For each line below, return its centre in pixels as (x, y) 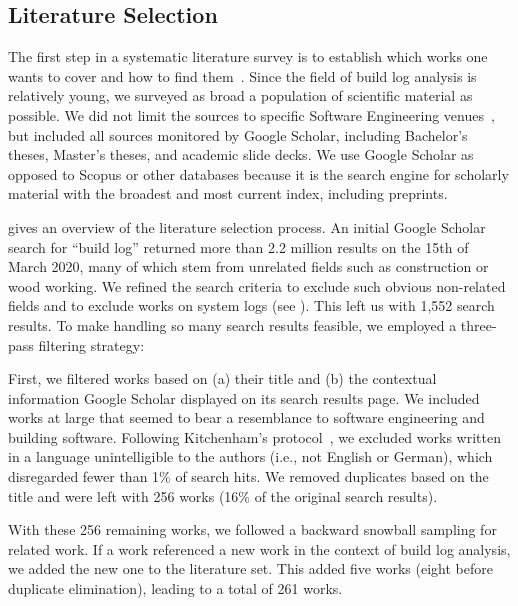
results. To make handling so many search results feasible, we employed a (232, 324)
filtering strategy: (91, 344)
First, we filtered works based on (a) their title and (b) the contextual (222, 378)
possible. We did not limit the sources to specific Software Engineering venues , (251, 114)
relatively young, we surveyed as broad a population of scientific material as (240, 95)
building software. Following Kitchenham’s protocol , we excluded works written (254, 436)
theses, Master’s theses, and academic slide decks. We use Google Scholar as (241, 154)
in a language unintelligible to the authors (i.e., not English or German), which (250, 456)
